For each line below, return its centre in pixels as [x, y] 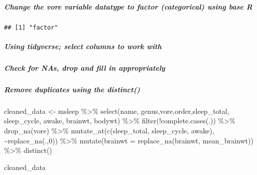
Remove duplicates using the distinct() [72, 89]
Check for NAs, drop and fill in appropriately [85, 67]
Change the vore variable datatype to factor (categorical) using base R [128, 6]
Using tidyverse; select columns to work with [83, 46]
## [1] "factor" [31, 27]
